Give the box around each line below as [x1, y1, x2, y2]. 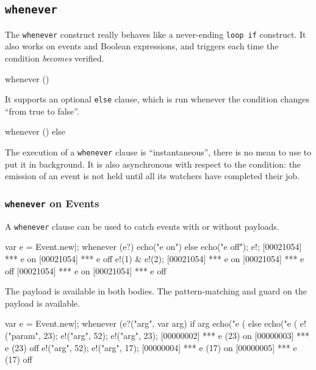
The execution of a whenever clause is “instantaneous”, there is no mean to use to [5, 146, 312, 158]
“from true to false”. [5, 104, 79, 117]
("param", [5, 329, 41, 341]
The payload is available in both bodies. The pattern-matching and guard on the [5, 285, 307, 297]
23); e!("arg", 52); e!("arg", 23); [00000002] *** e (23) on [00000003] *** [43, 329, 309, 341]
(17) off [5, 353, 32, 366]
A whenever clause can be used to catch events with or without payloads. [5, 219, 279, 232]
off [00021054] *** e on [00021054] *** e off [5, 264, 167, 277]
